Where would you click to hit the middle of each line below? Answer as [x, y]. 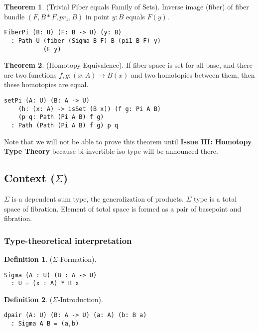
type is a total [215, 198]
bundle [14, 16]
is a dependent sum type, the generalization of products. [98, 198]
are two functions [30, 74]
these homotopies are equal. [46, 84]
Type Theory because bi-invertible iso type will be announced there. [111, 151]
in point [98, 16]
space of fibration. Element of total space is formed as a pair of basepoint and [123, 208]
